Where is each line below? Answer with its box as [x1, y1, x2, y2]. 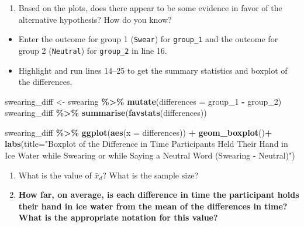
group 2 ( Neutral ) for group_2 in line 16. [18, 44, 167, 56]
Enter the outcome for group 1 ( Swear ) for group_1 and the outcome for [18, 33, 278, 45]
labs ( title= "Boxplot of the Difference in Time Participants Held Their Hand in [5, 137, 288, 150]
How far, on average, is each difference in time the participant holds [18, 188, 299, 201]
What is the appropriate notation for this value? [18, 211, 218, 223]
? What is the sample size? [102, 168, 199, 181]
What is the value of [18, 168, 92, 181]
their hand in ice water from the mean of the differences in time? [18, 200, 288, 212]
